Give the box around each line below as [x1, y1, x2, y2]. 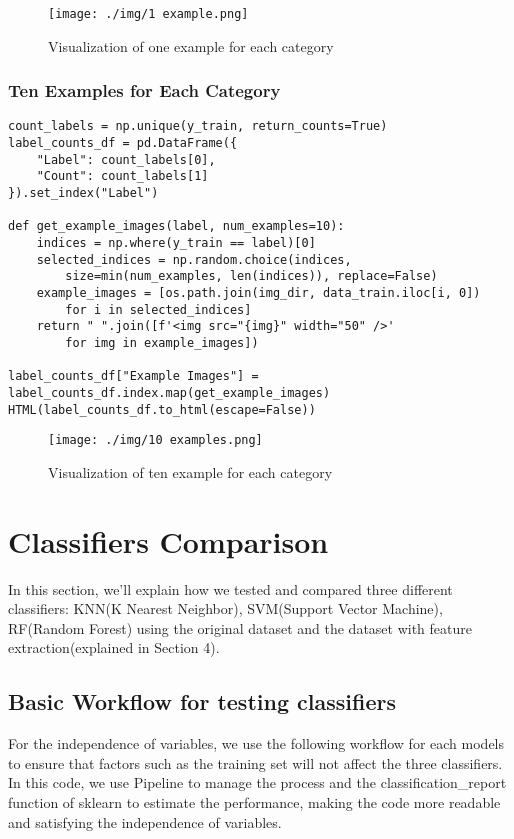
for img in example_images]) [65, 336, 259, 350]
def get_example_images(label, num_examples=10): [8, 219, 345, 234]
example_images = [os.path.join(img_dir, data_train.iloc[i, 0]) [36, 286, 481, 301]
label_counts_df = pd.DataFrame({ [8, 136, 238, 151]
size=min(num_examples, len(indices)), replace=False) [65, 269, 438, 284]
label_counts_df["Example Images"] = [8, 369, 259, 384]
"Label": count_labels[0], [36, 152, 216, 167]
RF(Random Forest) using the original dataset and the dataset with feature [8, 617, 473, 638]
